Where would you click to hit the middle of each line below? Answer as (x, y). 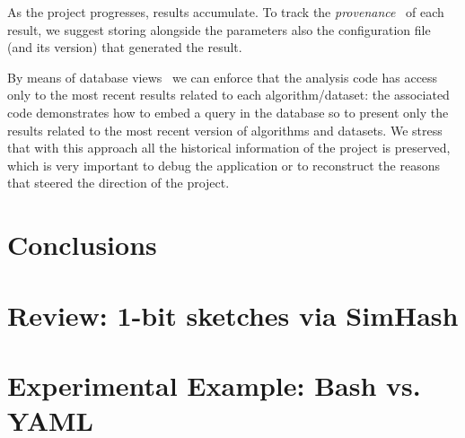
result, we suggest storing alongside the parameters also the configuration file (219, 29)
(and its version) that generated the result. (125, 47)
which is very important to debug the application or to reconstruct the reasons (224, 165)
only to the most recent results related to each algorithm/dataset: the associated (228, 95)
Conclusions (82, 245)
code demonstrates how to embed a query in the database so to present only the (228, 112)
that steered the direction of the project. (118, 183)
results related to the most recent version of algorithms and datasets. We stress (225, 130)
